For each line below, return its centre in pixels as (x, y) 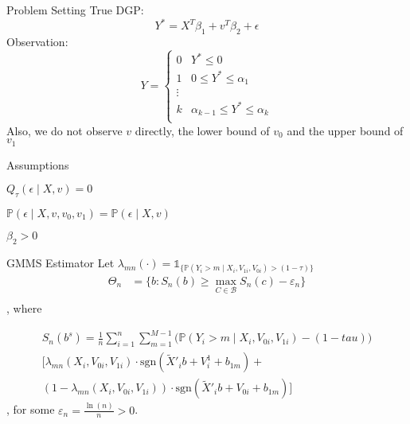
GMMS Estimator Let (61, 262)
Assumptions (38, 164)
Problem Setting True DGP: (75, 10)
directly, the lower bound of (202, 130)
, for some (31, 409)
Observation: (37, 41)
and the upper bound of (345, 130)
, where (24, 308)
